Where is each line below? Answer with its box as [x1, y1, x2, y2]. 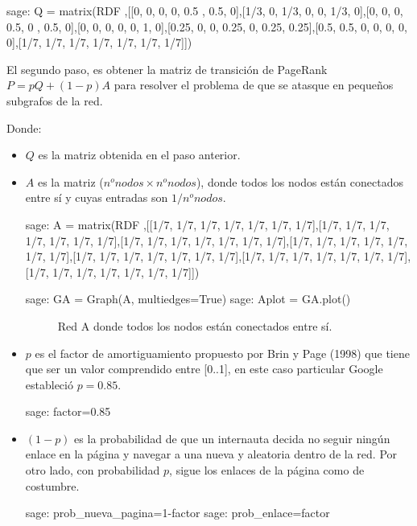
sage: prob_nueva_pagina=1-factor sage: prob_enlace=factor [25, 504, 330, 521]
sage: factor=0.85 [25, 403, 111, 420]
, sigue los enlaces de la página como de [169, 462, 365, 479]
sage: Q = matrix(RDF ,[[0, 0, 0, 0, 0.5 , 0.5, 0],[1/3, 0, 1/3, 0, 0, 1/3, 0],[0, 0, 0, [6, 2, 403, 18]
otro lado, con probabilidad [25, 462, 160, 479]
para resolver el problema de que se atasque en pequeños [114, 76, 394, 93]
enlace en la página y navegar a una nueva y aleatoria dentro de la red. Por [25, 446, 398, 462]
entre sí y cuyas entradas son [25, 189, 168, 206]
